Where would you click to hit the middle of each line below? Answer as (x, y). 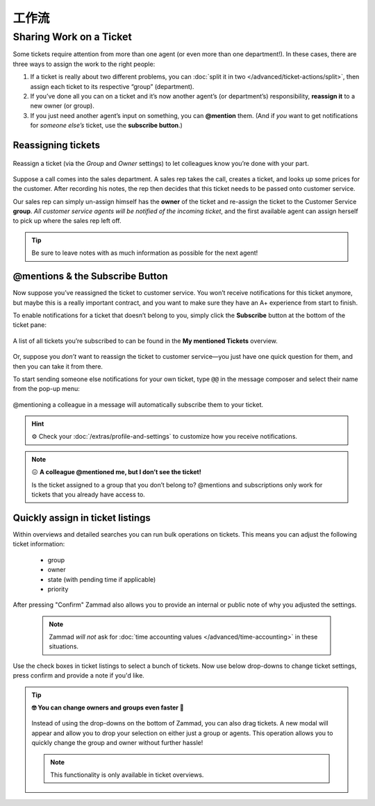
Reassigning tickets (57, 145)
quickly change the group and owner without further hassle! (117, 743)
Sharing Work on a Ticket (72, 37)
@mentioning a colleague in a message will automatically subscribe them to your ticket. (138, 404)
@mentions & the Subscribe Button (90, 277)
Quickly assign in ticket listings (82, 518)
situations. (64, 646)
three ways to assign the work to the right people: (84, 64)
